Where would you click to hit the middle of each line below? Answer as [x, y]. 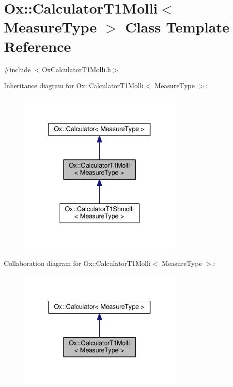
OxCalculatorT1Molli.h [76, 69]
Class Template [177, 27]
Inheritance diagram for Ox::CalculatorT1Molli [74, 85]
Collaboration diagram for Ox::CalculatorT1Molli [77, 263]
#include [17, 69]
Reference [38, 46]
